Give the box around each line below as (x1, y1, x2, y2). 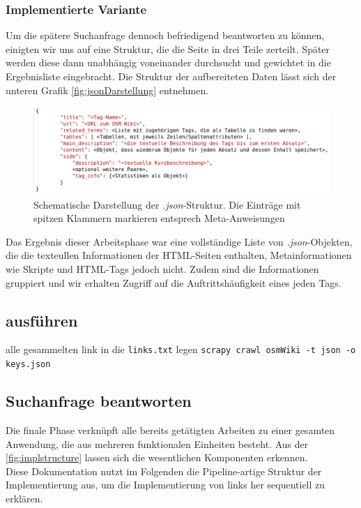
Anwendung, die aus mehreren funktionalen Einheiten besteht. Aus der (6, 436, 309, 451)
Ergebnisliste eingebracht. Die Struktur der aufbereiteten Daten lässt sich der (6, 69, 337, 83)
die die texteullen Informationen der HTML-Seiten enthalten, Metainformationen (6, 248, 352, 262)
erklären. (6, 491, 43, 505)
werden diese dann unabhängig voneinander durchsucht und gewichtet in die (6, 55, 331, 70)
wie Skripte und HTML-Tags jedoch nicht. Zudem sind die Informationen (6, 262, 319, 276)
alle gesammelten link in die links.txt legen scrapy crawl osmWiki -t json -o (6, 342, 356, 357)
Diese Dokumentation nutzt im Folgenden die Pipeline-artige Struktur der (6, 463, 322, 478)
